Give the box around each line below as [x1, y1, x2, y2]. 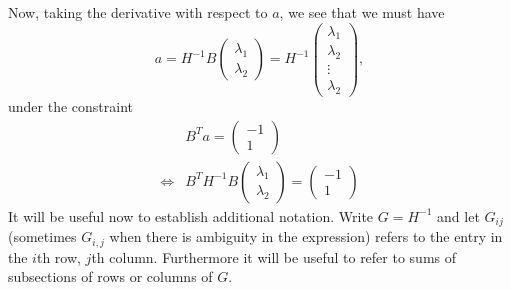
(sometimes [8, 226, 77, 247]
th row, [36, 246, 81, 267]
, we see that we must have [279, 2, 445, 22]
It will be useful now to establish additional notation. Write [8, 205, 374, 226]
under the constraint [8, 96, 134, 117]
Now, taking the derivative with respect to [8, 2, 268, 22]
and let [437, 205, 480, 226]
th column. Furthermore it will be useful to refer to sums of [91, 246, 457, 267]
